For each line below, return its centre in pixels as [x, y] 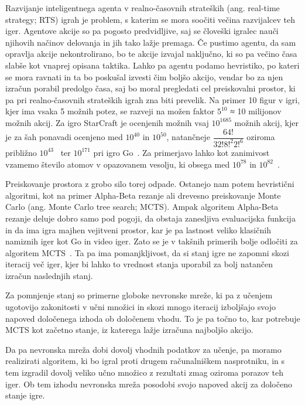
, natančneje [188, 137]
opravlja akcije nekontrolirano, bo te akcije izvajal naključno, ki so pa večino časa [151, 54]
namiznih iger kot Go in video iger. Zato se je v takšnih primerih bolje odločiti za [152, 241]
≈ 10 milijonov [256, 111]
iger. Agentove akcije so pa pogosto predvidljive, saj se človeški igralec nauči [142, 31]
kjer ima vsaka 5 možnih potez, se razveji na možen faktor [110, 111]
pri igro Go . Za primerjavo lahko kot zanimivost [181, 152]
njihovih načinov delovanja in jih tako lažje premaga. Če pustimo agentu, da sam [151, 42]
